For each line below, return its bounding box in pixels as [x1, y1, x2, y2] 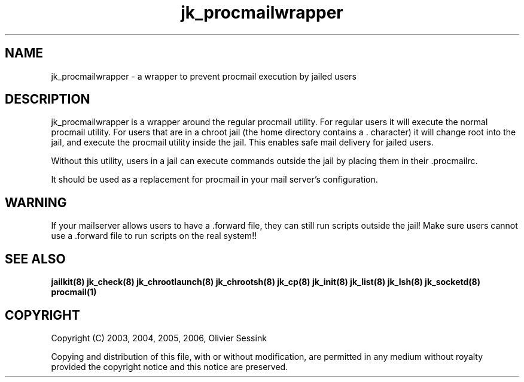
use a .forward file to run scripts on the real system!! [51, 231, 257, 241]
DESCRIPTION [5, 92, 90, 107]
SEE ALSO [5, 251, 66, 266]
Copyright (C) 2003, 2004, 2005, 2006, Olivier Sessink [51, 332, 267, 343]
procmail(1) [51, 287, 97, 298]
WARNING [5, 195, 67, 210]
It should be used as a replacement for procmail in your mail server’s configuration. [51, 174, 378, 185]
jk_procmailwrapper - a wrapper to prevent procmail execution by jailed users [51, 71, 357, 81]
